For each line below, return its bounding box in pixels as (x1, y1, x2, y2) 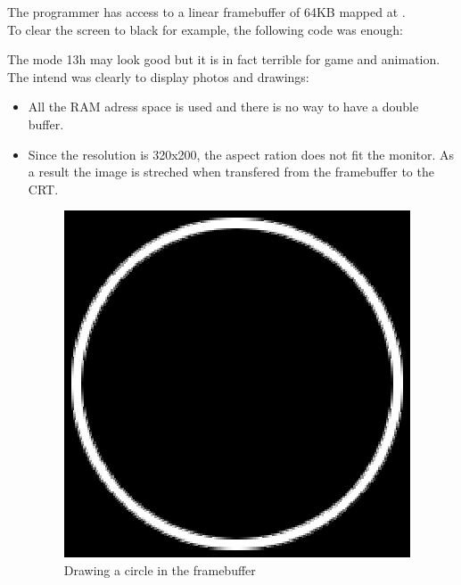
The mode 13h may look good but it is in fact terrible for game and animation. (7, 50, 440, 69)
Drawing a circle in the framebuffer (63, 560, 256, 579)
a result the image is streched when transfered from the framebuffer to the (28, 162, 434, 181)
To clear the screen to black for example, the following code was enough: (7, 20, 403, 38)
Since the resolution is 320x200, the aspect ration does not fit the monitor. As (28, 144, 455, 163)
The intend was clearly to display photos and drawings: (7, 67, 309, 86)
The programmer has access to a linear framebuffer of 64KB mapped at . (7, 3, 406, 21)
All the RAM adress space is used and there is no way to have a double (28, 97, 419, 116)
